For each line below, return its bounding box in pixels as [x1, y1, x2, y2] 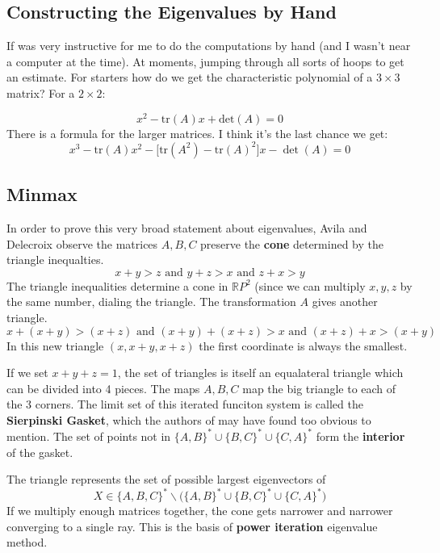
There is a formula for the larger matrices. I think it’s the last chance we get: [6, 124, 388, 141]
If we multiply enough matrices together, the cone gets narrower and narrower [6, 502, 393, 519]
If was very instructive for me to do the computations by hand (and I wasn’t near [6, 37, 411, 54]
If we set [6, 364, 48, 381]
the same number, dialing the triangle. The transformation [6, 293, 296, 310]
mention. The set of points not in [6, 427, 171, 444]
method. [6, 534, 48, 551]
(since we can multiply [254, 277, 366, 294]
